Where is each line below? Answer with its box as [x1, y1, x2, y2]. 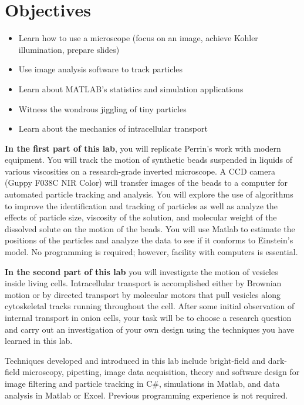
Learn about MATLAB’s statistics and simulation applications [18, 82, 244, 95]
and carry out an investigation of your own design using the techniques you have [5, 323, 295, 335]
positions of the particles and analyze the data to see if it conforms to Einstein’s [5, 234, 293, 246]
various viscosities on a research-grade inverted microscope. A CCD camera [5, 165, 275, 177]
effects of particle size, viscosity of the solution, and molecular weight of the [5, 211, 277, 223]
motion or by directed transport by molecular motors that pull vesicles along [5, 288, 281, 300]
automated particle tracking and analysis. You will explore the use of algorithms [5, 188, 293, 200]
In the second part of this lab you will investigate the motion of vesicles [5, 265, 278, 277]
